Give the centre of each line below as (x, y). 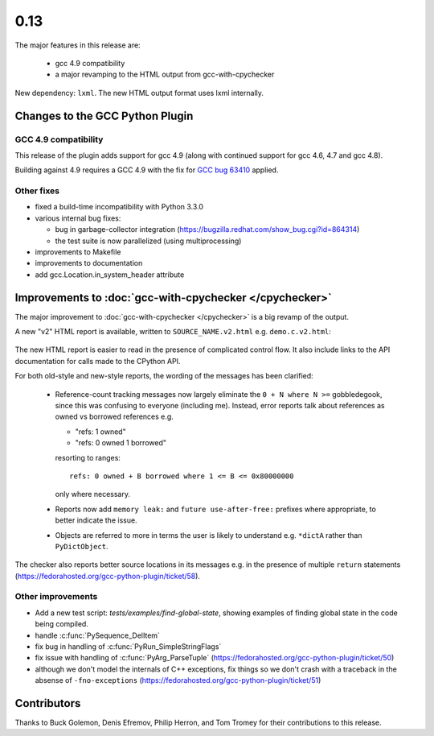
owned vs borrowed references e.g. (115, 417)
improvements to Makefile (78, 252)
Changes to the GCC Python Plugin (104, 116)
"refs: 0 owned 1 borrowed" (121, 443)
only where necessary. (92, 494)
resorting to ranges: (88, 457)
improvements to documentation (89, 263)
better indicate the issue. (96, 520)
